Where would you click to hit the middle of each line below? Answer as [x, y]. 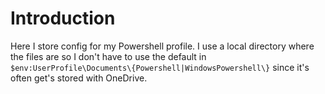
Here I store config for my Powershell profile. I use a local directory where [162, 46]
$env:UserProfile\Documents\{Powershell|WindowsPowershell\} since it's [160, 67]
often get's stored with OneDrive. [79, 78]
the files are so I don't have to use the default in [108, 56]
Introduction [63, 18]
